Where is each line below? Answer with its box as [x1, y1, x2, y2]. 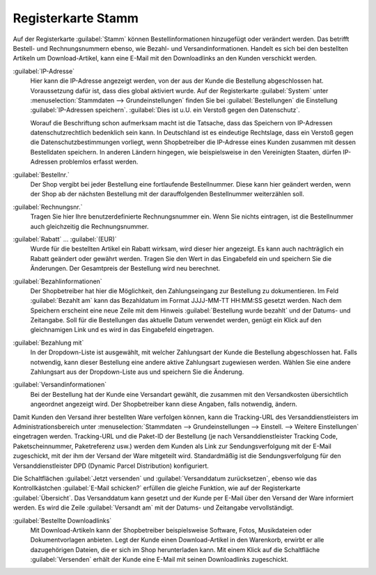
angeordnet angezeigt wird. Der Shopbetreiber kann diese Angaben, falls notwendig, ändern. [30, 400, 297, 409]
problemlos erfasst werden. [59, 157, 139, 166]
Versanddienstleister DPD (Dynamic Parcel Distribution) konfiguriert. [13, 462, 209, 470]
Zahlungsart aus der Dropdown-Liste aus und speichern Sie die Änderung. [30, 368, 244, 376]
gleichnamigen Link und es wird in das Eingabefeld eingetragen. [30, 326, 214, 334]
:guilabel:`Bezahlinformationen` [13, 277, 102, 285]
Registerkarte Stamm [13, 10, 139, 26]
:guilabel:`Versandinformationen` [13, 380, 107, 389]
